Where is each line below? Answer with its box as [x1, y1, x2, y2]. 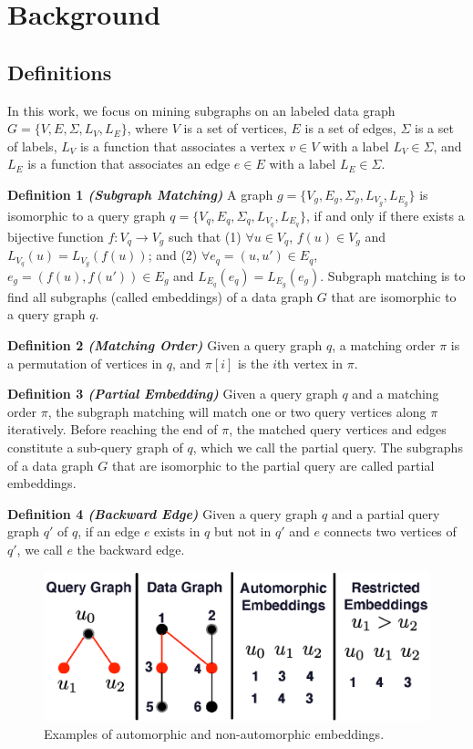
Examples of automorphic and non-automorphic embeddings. [44, 723, 385, 743]
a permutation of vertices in [7, 353, 163, 372]
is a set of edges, [304, 119, 396, 138]
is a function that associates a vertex [79, 136, 285, 155]
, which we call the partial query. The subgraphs [192, 438, 463, 456]
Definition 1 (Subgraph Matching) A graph [7, 184, 273, 203]
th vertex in [276, 353, 343, 372]
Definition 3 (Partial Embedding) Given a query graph [7, 384, 338, 403]
